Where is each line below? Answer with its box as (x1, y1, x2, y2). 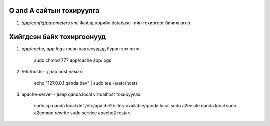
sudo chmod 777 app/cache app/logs (34, 57, 112, 63)
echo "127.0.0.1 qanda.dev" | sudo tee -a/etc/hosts (34, 80, 138, 86)
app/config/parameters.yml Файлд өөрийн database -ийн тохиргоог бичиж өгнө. (21, 20, 192, 26)
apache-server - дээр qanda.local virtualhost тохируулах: (21, 91, 142, 97)
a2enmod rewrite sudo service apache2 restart (34, 110, 131, 116)
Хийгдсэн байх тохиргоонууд (9, 33, 106, 41)
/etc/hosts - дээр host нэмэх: (21, 69, 83, 75)
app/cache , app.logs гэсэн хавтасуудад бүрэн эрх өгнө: (21, 46, 141, 52)
